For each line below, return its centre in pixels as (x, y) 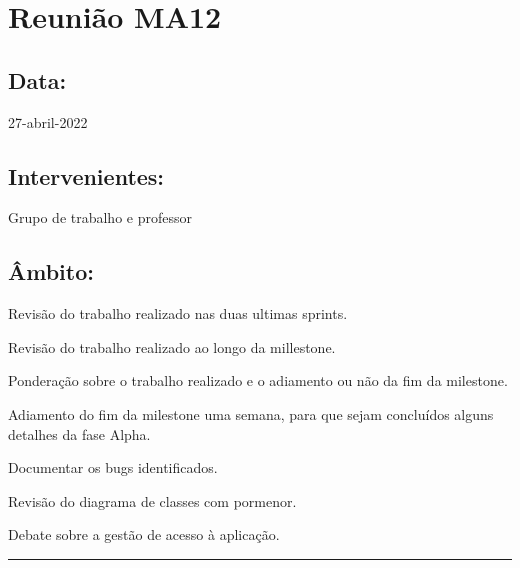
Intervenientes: (86, 175)
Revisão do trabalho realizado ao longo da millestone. (172, 346)
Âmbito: (51, 271)
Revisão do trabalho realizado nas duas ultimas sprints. (178, 313)
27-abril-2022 (48, 121)
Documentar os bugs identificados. (113, 467)
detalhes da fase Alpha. (79, 433)
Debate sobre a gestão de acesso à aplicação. (144, 534)
